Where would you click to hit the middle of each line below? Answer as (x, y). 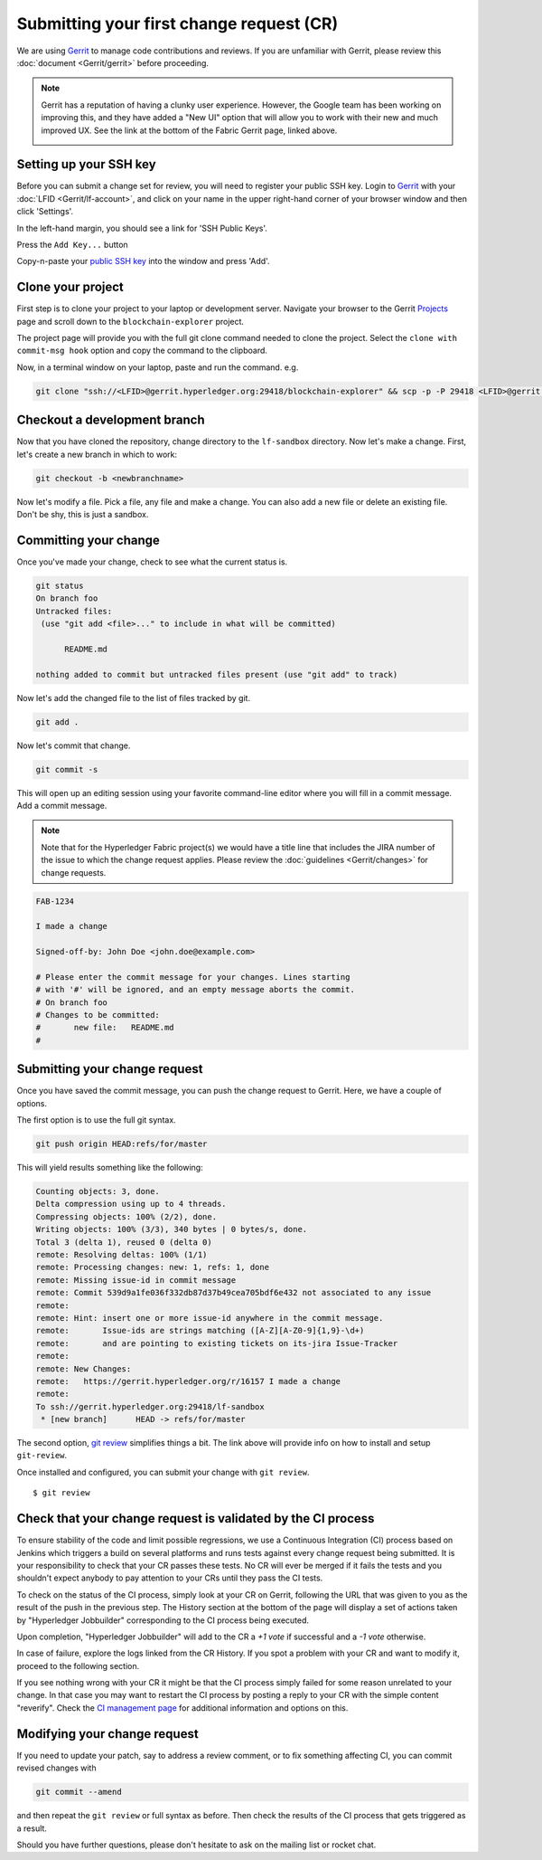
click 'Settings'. (45, 212)
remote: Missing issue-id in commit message (136, 1280)
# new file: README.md (105, 1028)
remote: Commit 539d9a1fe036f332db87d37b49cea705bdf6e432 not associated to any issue (234, 1293)
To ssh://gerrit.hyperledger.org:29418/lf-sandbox (150, 1406)
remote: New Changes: (84, 1369)
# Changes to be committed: (98, 1015)
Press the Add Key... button (72, 244)
